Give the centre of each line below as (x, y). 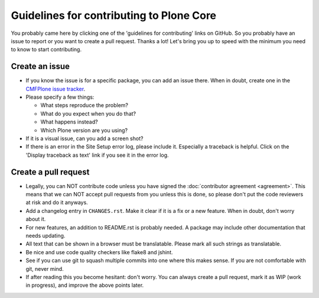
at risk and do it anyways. (57, 203)
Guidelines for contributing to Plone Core (114, 15)
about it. (36, 219)
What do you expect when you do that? (88, 114)
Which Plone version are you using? (84, 130)
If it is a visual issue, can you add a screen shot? (84, 138)
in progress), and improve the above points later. (85, 285)
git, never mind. (45, 268)
